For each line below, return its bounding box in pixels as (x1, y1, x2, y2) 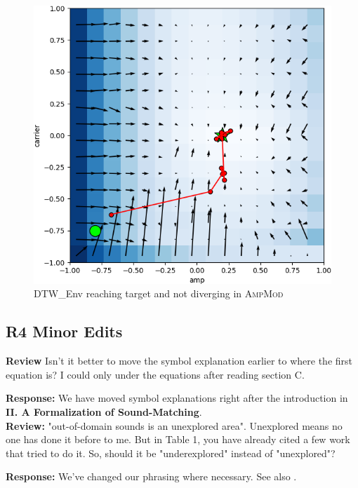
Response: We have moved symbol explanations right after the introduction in (6, 391, 348, 405)
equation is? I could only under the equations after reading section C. (6, 367, 305, 381)
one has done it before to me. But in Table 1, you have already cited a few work (6, 432, 350, 447)
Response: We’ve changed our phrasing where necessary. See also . (6, 469, 297, 484)
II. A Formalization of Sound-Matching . (6, 404, 202, 419)
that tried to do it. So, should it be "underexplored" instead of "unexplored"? (6, 445, 336, 460)
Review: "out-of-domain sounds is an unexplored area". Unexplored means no (6, 418, 343, 433)
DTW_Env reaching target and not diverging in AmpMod (34, 286, 284, 301)
